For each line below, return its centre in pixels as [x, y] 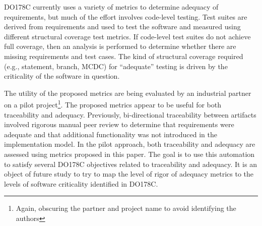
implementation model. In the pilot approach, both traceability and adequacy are [130, 144]
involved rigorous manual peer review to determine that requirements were [119, 124]
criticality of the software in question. [62, 76]
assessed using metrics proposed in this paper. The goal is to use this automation [129, 154]
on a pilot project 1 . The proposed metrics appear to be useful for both [113, 104]
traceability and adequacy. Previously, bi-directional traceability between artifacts [130, 114]
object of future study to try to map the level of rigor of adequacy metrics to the [129, 174]
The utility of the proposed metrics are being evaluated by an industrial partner [128, 93]
